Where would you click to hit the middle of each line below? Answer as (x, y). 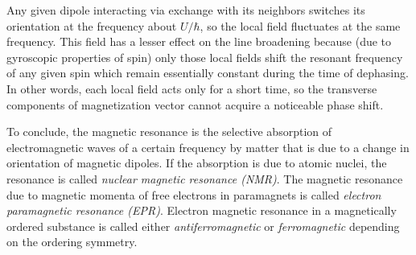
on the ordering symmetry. (72, 242)
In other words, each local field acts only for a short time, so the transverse (192, 88)
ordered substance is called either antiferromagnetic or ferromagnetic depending (203, 226)
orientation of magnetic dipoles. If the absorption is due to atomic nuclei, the (197, 163)
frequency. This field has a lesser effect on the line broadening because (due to (199, 41)
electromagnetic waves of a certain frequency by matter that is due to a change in (208, 147)
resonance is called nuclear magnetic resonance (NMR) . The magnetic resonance (205, 178)
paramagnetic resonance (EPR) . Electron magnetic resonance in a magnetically (202, 210)
